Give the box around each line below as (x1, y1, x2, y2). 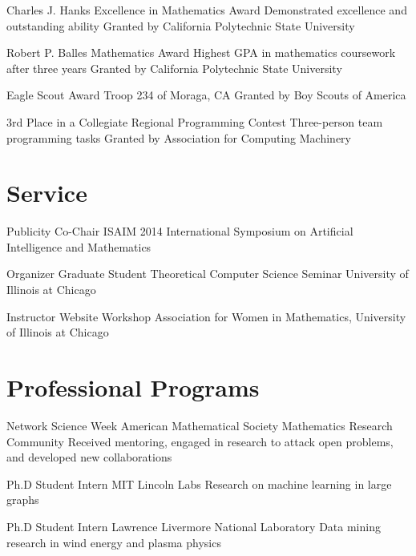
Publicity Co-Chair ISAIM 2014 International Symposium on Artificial (6, 223, 353, 240)
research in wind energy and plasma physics (6, 534, 221, 550)
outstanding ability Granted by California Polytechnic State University (6, 17, 355, 34)
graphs (6, 491, 39, 508)
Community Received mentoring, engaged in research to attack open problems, (6, 433, 394, 449)
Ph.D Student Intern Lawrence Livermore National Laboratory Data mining (6, 518, 381, 534)
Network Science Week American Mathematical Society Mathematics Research (6, 417, 393, 433)
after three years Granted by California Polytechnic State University (6, 59, 342, 76)
